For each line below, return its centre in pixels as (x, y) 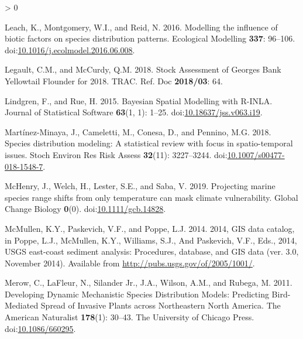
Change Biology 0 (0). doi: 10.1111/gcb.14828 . (85, 209)
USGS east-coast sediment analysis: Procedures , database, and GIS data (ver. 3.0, (152, 251)
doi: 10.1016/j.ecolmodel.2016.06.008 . (70, 49)
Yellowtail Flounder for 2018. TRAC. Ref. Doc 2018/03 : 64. (114, 81)
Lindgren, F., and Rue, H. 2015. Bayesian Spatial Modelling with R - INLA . (139, 100)
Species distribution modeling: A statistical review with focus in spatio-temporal (149, 143)
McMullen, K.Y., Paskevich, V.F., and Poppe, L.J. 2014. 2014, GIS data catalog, (150, 228)
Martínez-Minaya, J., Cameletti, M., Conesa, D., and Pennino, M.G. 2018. (138, 131)
